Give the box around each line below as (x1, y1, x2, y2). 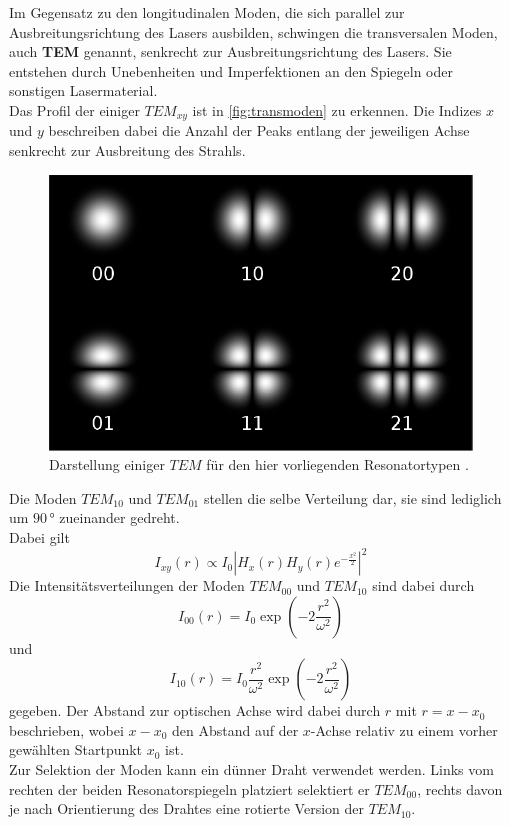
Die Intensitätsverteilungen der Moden (9, 575, 245, 596)
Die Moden (9, 487, 77, 508)
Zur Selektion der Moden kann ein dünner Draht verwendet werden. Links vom (9, 759, 494, 780)
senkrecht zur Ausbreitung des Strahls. (9, 140, 246, 161)
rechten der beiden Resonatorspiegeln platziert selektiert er (9, 778, 370, 799)
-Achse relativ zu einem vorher (310, 719, 498, 740)
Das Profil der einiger (9, 99, 140, 120)
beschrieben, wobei (9, 719, 124, 740)
